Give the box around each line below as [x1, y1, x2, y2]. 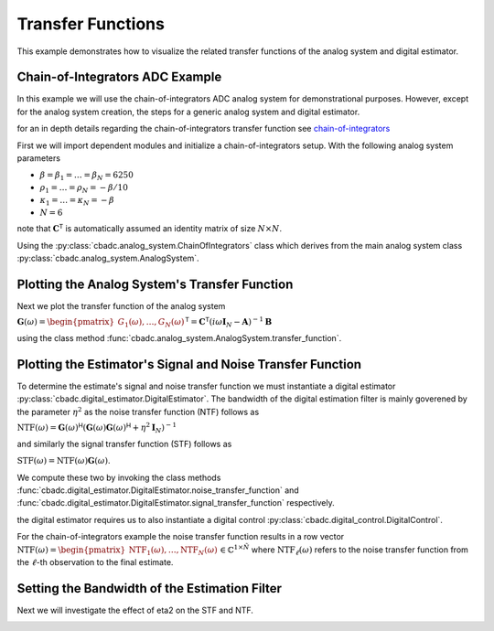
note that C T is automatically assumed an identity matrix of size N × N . [16, 222, 283, 234]
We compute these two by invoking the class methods [16, 472, 221, 483]
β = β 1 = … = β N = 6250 [39, 170, 134, 183]
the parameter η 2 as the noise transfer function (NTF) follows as [16, 405, 260, 417]
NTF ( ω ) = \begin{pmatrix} [16, 544, 126, 555]
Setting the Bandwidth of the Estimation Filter [16, 581, 283, 596]
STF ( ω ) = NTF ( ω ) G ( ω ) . [16, 455, 111, 466]
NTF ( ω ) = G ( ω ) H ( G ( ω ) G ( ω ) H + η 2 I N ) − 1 [16, 421, 177, 434]
